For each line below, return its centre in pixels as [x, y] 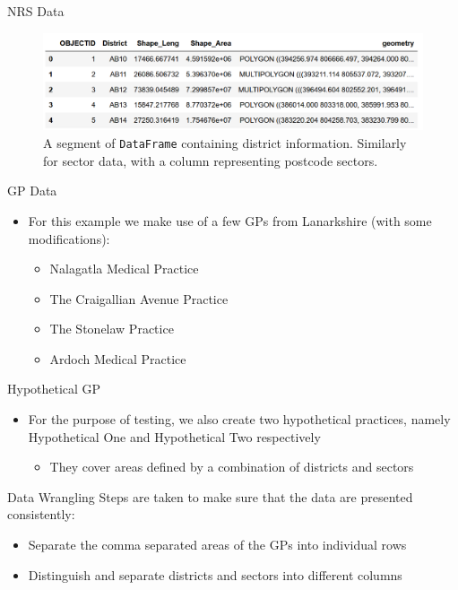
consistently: [41, 514]
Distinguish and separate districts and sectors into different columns [215, 574]
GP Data [32, 191]
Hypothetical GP [54, 389]
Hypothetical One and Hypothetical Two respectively [174, 436]
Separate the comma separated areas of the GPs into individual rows [217, 545]
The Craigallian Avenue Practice [139, 298]
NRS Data [36, 11]
